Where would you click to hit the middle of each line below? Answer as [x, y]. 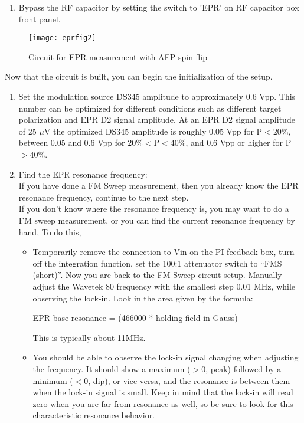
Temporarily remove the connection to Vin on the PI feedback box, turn [164, 252]
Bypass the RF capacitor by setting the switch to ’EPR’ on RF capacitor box [159, 7]
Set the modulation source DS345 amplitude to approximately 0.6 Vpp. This [157, 96]
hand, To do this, [50, 232]
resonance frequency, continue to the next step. [104, 197]
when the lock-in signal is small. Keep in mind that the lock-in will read [163, 392]
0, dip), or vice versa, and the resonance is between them [187, 380]
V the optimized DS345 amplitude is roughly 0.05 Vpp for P [153, 131]
